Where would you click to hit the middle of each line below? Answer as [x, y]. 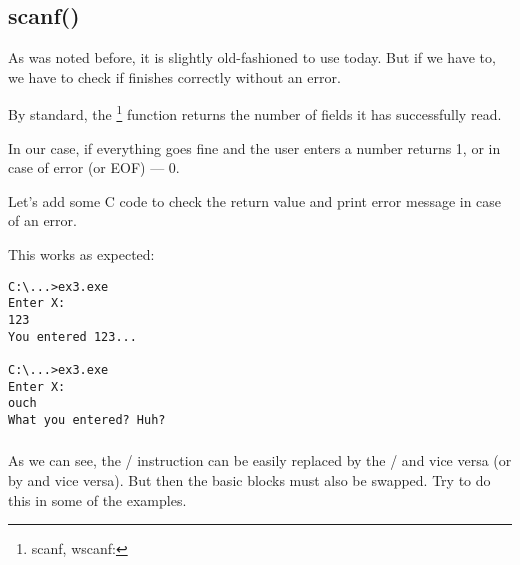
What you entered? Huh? [87, 419]
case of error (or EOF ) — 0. [94, 167]
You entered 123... [72, 336]
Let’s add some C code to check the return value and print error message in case [255, 200]
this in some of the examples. [97, 499]
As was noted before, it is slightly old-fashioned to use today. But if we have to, [252, 57]
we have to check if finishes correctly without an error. [174, 76]
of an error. [42, 220]
